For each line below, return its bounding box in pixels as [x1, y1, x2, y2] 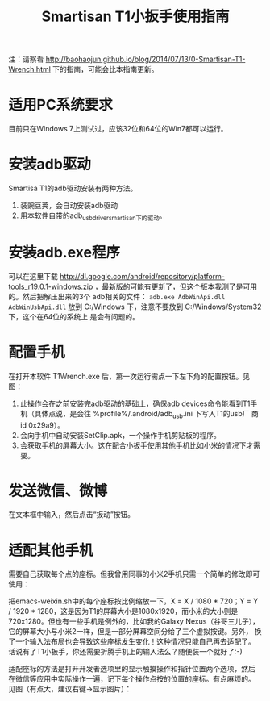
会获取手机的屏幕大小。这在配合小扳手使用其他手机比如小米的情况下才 [19, 440, 254, 450]
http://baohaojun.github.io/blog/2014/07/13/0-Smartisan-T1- [45, 54, 246, 65]
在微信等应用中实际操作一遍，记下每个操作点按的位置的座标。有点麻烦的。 [8, 674, 255, 684]
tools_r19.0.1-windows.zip [8, 282, 93, 291]
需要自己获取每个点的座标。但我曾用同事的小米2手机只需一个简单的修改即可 [8, 570, 260, 579]
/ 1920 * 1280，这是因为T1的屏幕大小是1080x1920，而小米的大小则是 [8, 607, 239, 616]
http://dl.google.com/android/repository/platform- [59, 271, 226, 281]
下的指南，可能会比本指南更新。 [52, 65, 159, 74]
